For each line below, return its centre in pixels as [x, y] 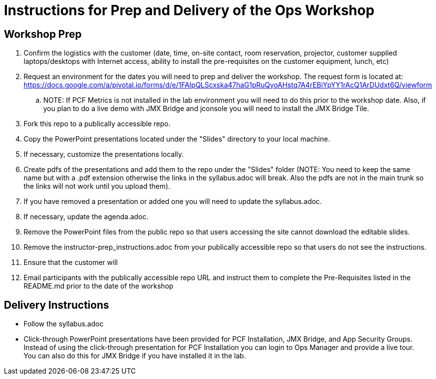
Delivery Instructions [57, 305]
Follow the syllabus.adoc [64, 324]
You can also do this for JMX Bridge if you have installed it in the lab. [135, 356]
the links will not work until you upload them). [97, 186]
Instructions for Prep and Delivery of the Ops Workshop [189, 10]
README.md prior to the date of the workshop [99, 286]
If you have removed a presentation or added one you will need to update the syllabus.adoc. [173, 202]
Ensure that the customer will [71, 262]
